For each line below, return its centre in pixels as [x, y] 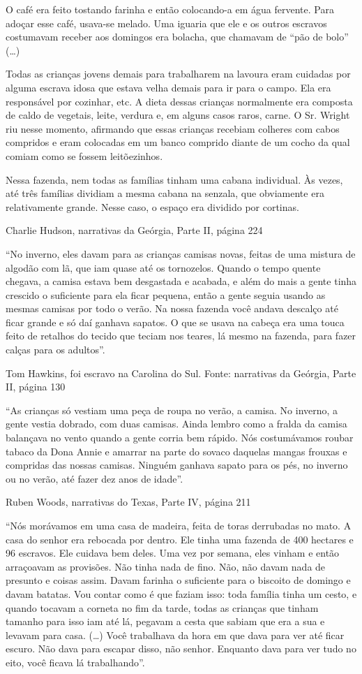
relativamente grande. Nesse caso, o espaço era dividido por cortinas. [152, 206]
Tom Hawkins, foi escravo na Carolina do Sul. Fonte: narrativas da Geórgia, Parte [181, 373]
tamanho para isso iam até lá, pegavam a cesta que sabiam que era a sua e [165, 621]
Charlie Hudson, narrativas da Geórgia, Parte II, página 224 [134, 230]
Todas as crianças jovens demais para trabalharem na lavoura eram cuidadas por [178, 74]
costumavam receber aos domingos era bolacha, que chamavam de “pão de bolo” [177, 37]
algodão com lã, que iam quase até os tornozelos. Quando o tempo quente [163, 267]
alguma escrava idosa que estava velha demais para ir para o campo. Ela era [168, 87]
